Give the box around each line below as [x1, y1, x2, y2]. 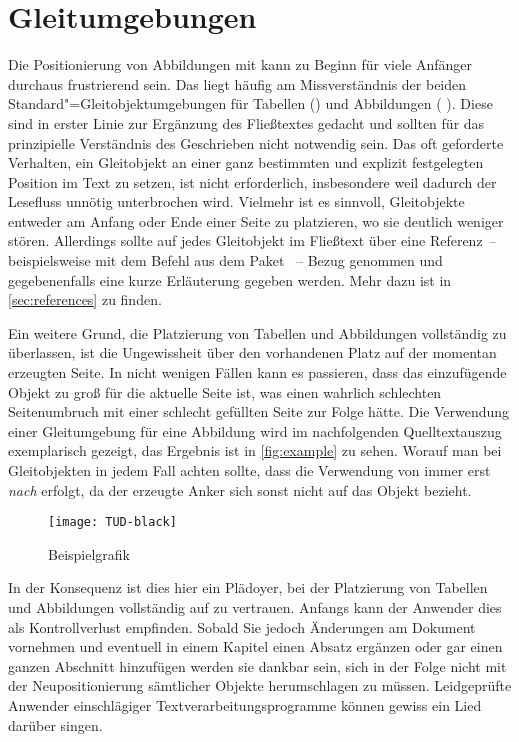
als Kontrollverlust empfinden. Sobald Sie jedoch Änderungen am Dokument [8, 616, 476, 637]
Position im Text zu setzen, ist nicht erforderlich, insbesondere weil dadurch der [8, 171, 497, 192]
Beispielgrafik [48, 543, 130, 564]
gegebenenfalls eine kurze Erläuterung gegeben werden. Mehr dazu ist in [8, 269, 452, 290]
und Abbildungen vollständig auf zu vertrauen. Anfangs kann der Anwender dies [8, 597, 502, 618]
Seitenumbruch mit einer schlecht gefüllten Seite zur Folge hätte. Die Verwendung [8, 401, 510, 422]
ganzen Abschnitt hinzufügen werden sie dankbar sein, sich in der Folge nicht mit [8, 655, 507, 676]
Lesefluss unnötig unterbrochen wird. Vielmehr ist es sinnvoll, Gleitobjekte [8, 191, 465, 212]
